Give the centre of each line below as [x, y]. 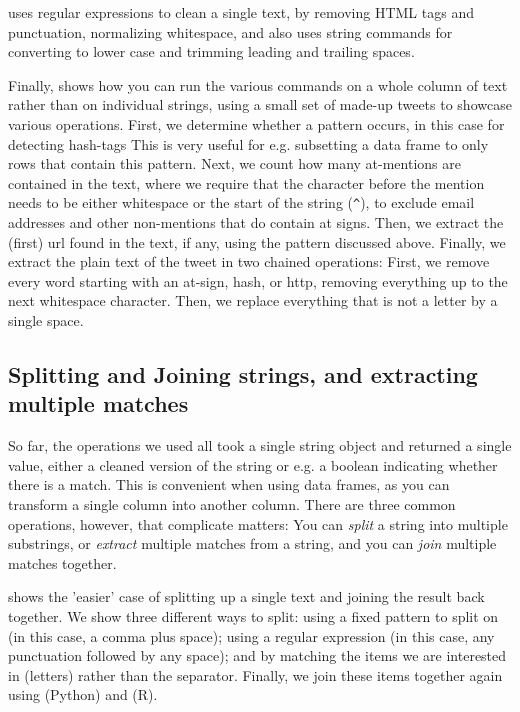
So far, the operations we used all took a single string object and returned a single [260, 445]
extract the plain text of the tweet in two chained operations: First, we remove [249, 261]
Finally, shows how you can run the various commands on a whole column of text [258, 84]
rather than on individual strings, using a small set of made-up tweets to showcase [260, 104]
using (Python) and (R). [83, 694]
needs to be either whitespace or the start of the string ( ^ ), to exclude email [241, 202]
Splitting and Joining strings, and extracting [243, 373]
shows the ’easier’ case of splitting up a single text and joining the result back [246, 596]
